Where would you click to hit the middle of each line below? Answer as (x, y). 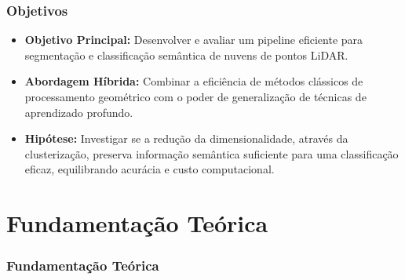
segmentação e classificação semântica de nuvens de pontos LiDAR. (186, 55)
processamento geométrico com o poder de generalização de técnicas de (195, 96)
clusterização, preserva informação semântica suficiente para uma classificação (212, 153)
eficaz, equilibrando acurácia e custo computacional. (150, 169)
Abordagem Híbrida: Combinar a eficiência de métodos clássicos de (194, 81)
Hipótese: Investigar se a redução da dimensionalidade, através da (186, 138)
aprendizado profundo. (79, 112)
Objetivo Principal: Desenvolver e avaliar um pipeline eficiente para (194, 40)
